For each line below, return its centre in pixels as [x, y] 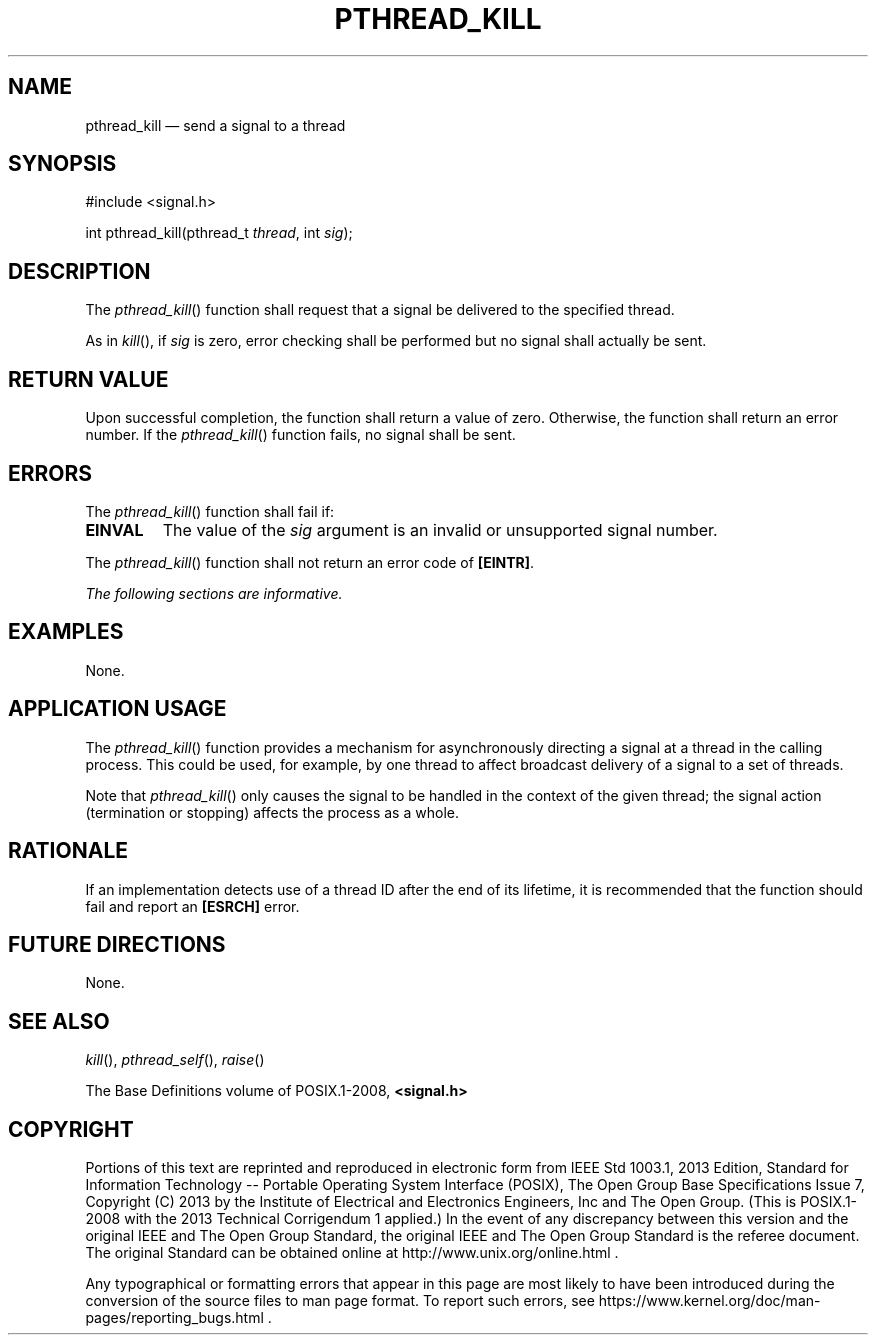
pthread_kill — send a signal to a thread [215, 125]
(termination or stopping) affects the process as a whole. [272, 812]
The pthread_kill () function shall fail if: [210, 511]
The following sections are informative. [214, 593]
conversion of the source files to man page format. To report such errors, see [340, 1301]
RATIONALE [68, 851]
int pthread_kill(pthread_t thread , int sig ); [219, 233]
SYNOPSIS [62, 164]
